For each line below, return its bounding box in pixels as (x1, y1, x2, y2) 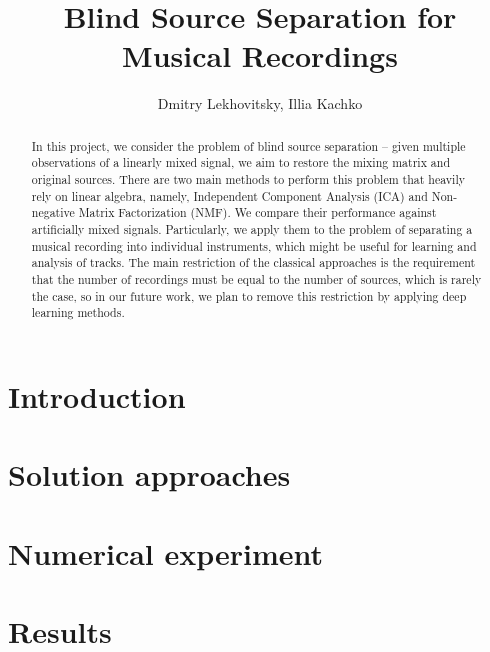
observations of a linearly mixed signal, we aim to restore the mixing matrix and (31, 154, 451, 171)
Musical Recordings (122, 35, 398, 76)
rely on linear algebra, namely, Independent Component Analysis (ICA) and (31, 187, 428, 204)
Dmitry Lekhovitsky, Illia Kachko (157, 93, 363, 114)
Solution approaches (8, 454, 291, 495)
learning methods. (31, 304, 125, 321)
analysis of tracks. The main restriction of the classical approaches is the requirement (31, 254, 476, 271)
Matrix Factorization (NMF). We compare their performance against (78, 204, 437, 221)
